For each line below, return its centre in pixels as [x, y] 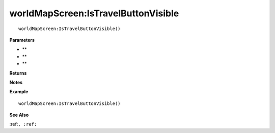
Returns [18, 73]
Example [19, 92]
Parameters [22, 40]
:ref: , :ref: [23, 124]
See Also [19, 115]
